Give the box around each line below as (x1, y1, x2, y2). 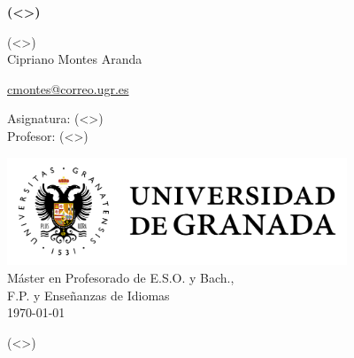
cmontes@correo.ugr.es (7, 79, 129, 97)
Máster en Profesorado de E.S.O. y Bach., (7, 268, 235, 287)
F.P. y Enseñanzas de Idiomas (7, 285, 170, 304)
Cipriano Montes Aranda (7, 50, 142, 68)
